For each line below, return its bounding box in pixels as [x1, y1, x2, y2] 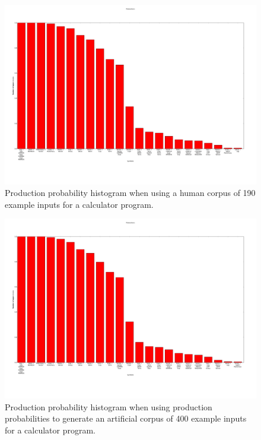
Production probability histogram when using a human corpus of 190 [5, 186, 256, 199]
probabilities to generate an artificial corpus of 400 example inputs [5, 412, 247, 425]
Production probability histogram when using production [5, 400, 212, 413]
